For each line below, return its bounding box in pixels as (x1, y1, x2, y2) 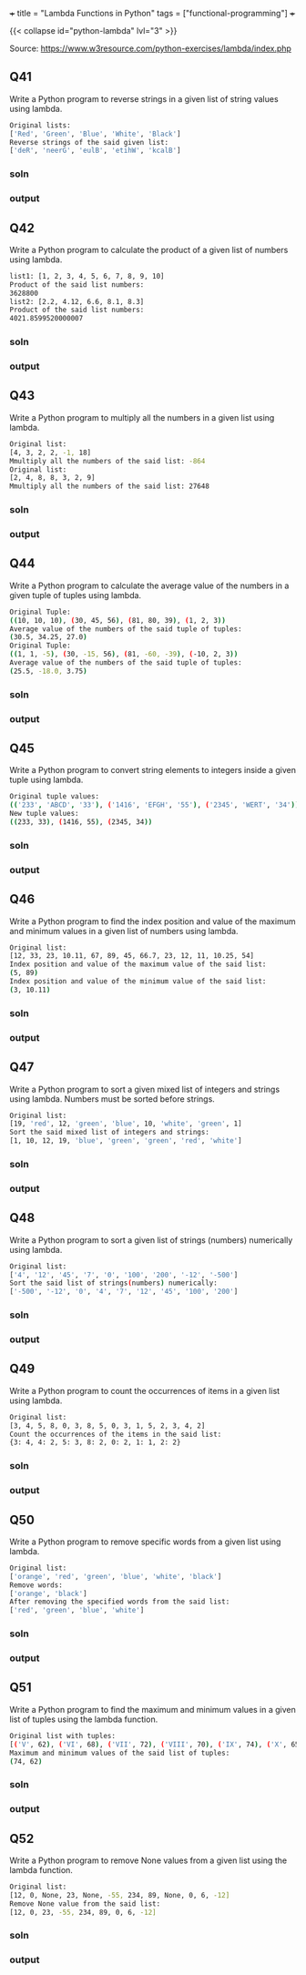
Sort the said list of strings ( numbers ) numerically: (9, 1278, 219, 1288)
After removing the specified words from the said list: (9, 1597, 230, 1606)
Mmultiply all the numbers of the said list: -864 (9, 456, 206, 465)
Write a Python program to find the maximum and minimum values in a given (9, 1704, 296, 1715)
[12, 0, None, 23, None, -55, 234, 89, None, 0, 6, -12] (9, 1890, 230, 1899)
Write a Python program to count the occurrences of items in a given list (9, 1385, 280, 1396)
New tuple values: (9, 809, 79, 819)
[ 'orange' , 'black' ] (9, 1589, 88, 1598)
